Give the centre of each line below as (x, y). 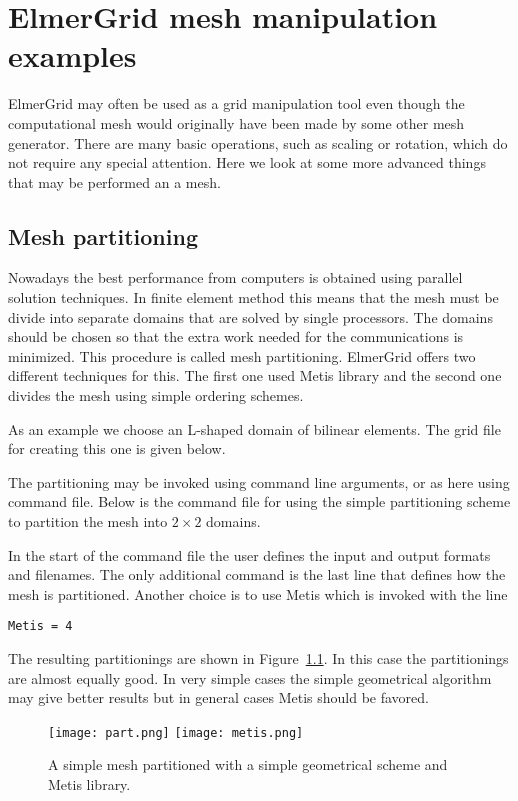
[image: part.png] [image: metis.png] (176, 732)
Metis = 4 (40, 626)
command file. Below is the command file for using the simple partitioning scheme (259, 501)
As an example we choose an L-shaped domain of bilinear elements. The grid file (254, 428)
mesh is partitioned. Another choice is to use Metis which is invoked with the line (258, 593)
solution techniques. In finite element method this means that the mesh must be (253, 297)
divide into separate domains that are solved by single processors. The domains (250, 316)
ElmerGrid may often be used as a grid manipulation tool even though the (236, 103)
